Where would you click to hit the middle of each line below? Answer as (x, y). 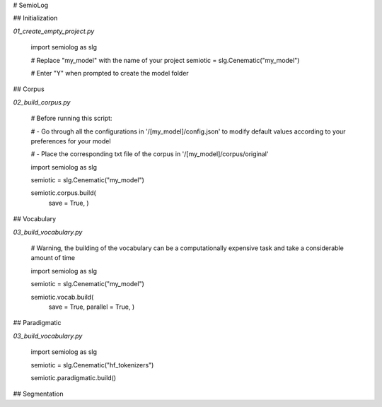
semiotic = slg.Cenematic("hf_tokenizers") (92, 365)
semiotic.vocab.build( (62, 297)
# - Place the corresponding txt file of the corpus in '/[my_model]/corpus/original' (150, 154)
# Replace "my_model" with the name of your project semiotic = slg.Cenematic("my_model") (165, 60)
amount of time (53, 258)
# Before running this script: (71, 118)
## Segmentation (38, 394)
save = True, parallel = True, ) (92, 307)
